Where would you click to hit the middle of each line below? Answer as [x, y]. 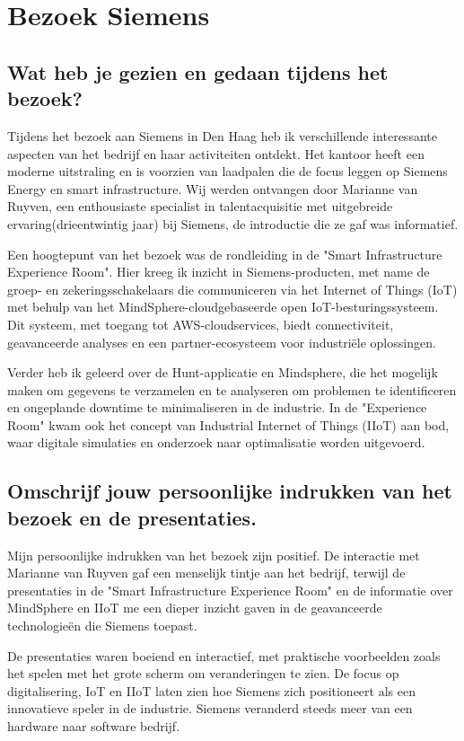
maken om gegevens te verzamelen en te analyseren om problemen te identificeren [232, 389]
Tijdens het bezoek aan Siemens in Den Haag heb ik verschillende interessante [222, 135]
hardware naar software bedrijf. [94, 726]
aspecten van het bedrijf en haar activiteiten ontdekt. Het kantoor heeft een [216, 153]
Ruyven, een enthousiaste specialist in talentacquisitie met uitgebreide [200, 206]
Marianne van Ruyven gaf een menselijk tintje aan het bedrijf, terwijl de [206, 573]
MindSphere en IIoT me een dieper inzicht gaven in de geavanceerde [195, 608]
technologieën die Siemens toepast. [102, 626]
